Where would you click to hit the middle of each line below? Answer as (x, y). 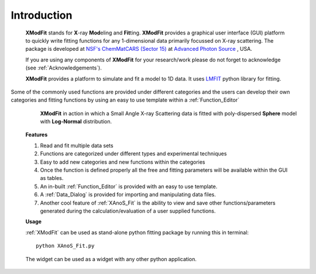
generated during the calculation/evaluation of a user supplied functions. (128, 211)
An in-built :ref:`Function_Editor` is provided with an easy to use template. (129, 186)
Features (37, 135)
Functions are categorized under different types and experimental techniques (133, 154)
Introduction (42, 15)
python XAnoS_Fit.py (65, 246)
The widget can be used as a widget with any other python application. (111, 259)
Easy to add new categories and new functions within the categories (123, 162)
